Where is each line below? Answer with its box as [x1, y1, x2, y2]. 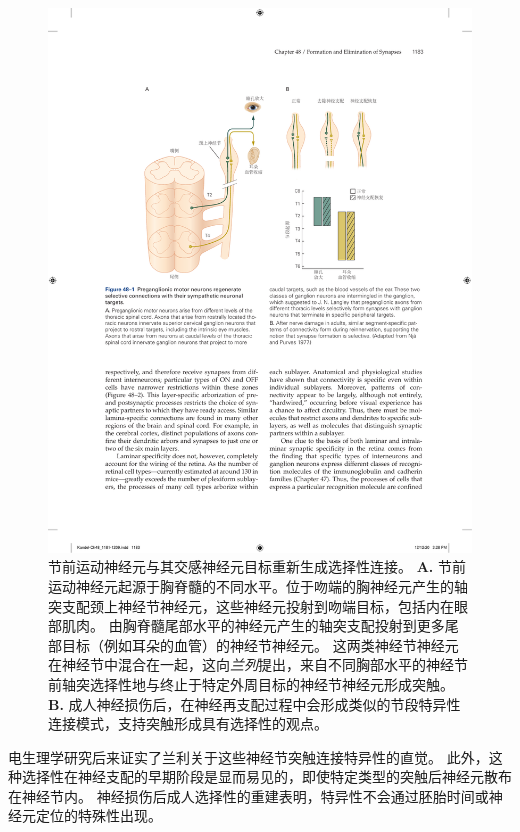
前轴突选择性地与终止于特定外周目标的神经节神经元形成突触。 [48, 673, 454, 694]
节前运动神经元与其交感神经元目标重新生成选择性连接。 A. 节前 [48, 556, 466, 577]
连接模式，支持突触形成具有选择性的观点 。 [48, 713, 328, 734]
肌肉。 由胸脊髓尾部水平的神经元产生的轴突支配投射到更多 [61, 615, 445, 636]
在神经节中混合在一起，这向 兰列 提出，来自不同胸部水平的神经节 [48, 654, 468, 675]
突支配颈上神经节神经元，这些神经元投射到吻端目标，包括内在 [48, 595, 454, 616]
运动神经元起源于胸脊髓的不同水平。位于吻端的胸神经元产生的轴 [48, 575, 468, 596]
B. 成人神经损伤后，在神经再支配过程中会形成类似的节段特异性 [48, 693, 461, 714]
